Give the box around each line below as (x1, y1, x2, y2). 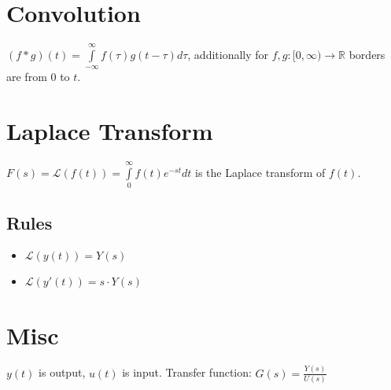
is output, (39, 364, 86, 381)
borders (349, 46, 385, 62)
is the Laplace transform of (194, 164, 326, 180)
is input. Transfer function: (122, 364, 252, 381)
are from (6, 68, 47, 85)
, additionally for (187, 46, 269, 62)
